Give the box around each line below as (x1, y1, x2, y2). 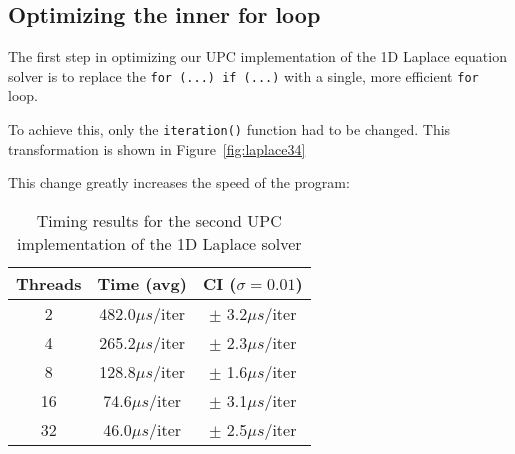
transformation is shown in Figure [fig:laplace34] (8, 138, 306, 159)
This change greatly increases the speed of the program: (8, 172, 350, 193)
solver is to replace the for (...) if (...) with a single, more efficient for (8, 65, 479, 86)
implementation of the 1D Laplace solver (17, 231, 302, 255)
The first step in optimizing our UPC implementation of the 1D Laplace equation (8, 46, 507, 67)
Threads (16, 271, 82, 295)
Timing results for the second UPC (36, 208, 282, 232)
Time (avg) (97, 271, 187, 295)
